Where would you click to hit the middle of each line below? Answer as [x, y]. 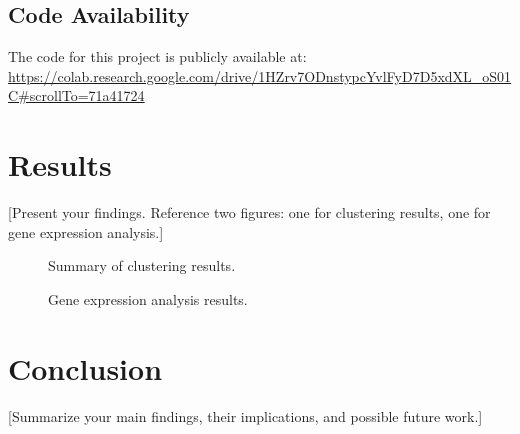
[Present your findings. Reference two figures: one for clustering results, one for [249, 212]
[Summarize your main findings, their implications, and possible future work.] [245, 415]
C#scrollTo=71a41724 [76, 95]
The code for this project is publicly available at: [157, 56]
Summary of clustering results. [142, 265]
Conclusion [85, 367]
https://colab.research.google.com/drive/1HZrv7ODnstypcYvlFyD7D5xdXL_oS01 [260, 75]
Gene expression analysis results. [148, 298]
